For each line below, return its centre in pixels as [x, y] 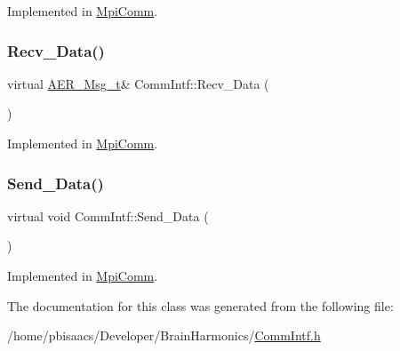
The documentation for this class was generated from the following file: [200, 305]
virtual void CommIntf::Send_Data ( [108, 215]
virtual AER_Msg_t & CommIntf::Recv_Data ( [138, 83]
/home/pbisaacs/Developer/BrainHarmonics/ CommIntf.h [164, 335]
